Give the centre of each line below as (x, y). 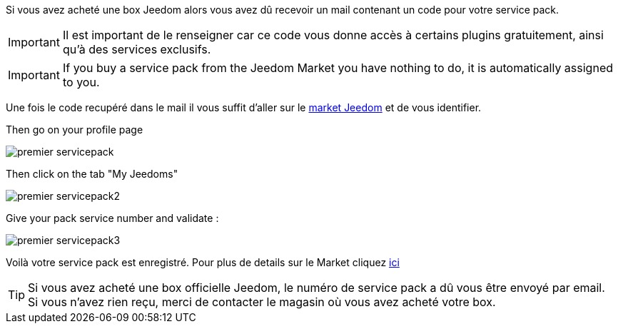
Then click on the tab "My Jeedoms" (92, 174)
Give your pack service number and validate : (112, 218)
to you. (81, 82)
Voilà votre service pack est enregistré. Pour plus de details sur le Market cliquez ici (203, 262)
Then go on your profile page (75, 130)
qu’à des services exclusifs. (137, 49)
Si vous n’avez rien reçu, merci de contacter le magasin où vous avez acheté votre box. (262, 302)
